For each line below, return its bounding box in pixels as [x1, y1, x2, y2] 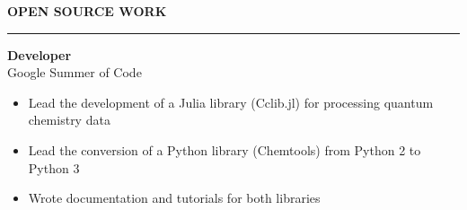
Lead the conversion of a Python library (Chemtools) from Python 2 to [28, 140, 421, 159]
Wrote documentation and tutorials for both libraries [28, 188, 321, 207]
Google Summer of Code [7, 63, 142, 82]
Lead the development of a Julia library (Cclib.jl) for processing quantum [28, 92, 434, 111]
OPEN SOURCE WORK [7, 2, 167, 20]
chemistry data [28, 110, 110, 129]
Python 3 [28, 158, 80, 177]
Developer [7, 45, 72, 64]
